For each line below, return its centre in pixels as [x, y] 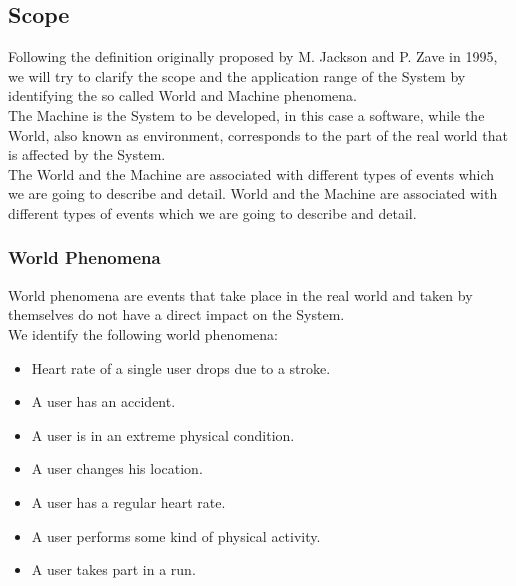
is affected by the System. [87, 154]
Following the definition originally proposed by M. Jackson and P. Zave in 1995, [253, 56]
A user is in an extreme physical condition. [163, 434]
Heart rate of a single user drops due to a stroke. [181, 367]
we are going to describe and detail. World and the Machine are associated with [253, 193]
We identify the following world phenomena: [143, 333]
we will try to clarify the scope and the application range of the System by [237, 75]
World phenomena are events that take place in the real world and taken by [240, 294]
